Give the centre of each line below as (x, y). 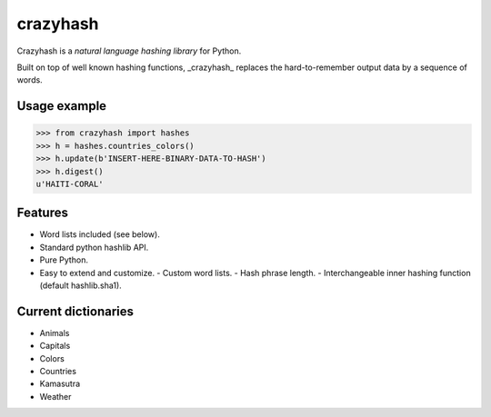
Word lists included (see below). (100, 234)
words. (30, 80)
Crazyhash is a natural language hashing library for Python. (129, 51)
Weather (55, 396)
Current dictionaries (75, 311)
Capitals (55, 346)
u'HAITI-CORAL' (70, 184)
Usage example (62, 106)
